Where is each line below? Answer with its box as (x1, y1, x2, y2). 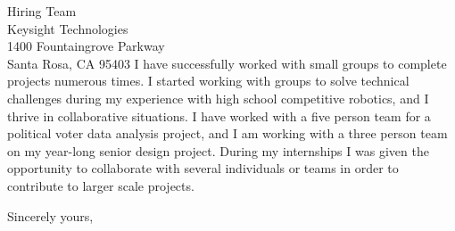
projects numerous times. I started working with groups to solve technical (7, 71, 409, 90)
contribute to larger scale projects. (7, 176, 194, 194)
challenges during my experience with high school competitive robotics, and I (7, 88, 429, 107)
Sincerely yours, (7, 206, 94, 225)
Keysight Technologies (7, 19, 128, 37)
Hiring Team (7, 2, 77, 20)
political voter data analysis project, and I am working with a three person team (7, 124, 448, 143)
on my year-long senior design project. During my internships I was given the (7, 141, 429, 160)
